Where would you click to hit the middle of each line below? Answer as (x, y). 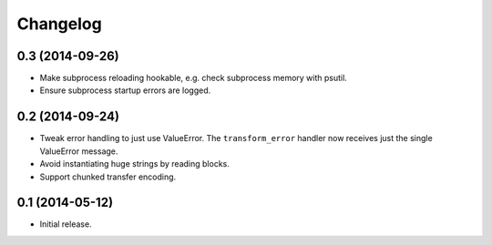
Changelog (59, 24)
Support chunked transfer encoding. (108, 177)
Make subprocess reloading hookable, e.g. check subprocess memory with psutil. (194, 78)
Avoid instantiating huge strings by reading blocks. (134, 164)
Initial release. (66, 224)
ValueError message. (79, 151)
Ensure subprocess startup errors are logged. (125, 90)
